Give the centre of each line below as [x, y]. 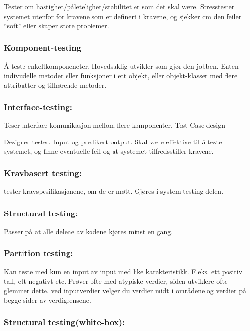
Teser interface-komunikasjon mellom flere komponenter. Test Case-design [114, 125]
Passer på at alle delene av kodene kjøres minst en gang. [89, 231]
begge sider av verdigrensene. [47, 300]
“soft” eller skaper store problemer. [57, 26]
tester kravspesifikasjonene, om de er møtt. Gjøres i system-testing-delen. [114, 191]
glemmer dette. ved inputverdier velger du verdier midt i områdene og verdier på [125, 290]
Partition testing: [39, 253]
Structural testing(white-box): [65, 321]
